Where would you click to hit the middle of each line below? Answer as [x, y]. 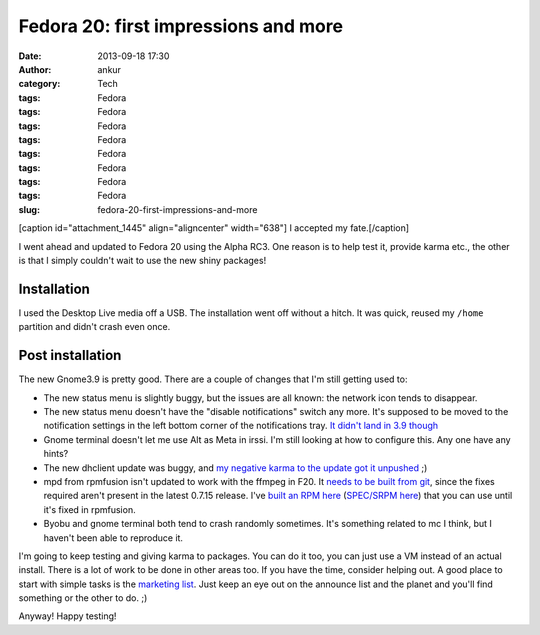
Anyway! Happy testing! [67, 616]
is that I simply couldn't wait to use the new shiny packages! [142, 261]
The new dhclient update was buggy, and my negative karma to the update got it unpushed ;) [235, 467]
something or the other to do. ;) [83, 598]
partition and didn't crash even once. [94, 327]
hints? [56, 454]
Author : [35, 69]
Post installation [70, 355]
